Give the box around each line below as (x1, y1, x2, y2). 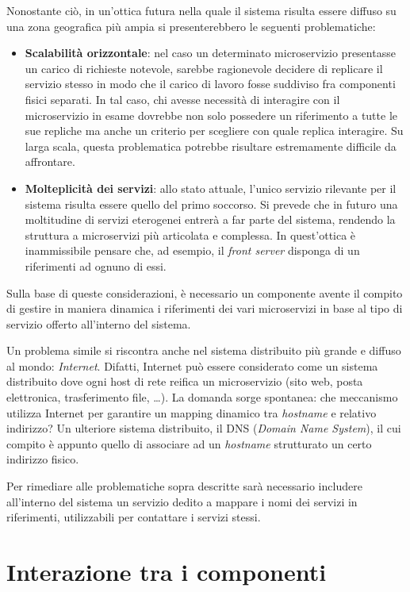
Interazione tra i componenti (6, 555, 327, 587)
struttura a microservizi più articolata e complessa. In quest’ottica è (25, 226, 356, 243)
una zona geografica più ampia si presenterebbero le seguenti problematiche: (6, 17, 376, 34)
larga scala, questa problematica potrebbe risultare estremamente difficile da (25, 137, 397, 154)
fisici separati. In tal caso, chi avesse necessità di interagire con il (25, 90, 340, 107)
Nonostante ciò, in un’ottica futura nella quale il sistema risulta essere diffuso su (6, 2, 397, 18)
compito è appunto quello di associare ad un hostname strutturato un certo (6, 435, 372, 452)
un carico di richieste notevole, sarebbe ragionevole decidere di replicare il (25, 60, 383, 76)
